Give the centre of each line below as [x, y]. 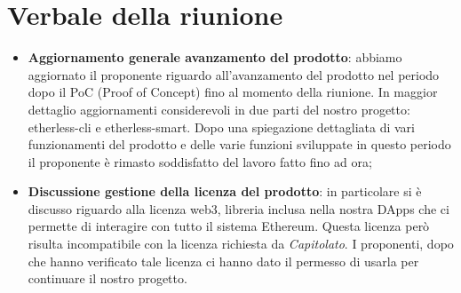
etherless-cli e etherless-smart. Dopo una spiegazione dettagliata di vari [221, 127]
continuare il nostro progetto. [107, 278]
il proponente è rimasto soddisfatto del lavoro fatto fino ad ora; [200, 161]
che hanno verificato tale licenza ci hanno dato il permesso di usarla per [223, 261]
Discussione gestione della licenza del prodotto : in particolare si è [225, 191]
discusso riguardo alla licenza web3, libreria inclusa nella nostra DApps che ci [238, 208]
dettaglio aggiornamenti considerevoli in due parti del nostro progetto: [219, 109]
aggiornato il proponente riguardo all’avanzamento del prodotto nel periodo [234, 74]
